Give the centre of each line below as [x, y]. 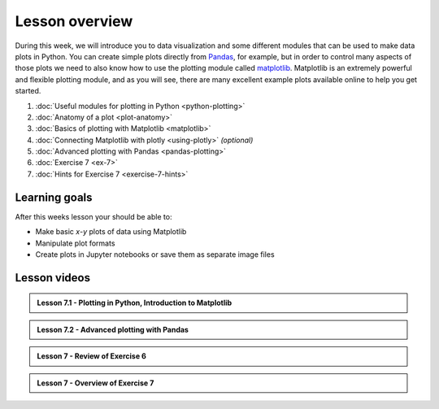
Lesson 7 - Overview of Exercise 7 [96, 383]
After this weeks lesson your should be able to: [93, 216]
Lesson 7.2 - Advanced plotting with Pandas [113, 329]
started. [28, 91]
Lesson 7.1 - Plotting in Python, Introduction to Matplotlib [135, 303]
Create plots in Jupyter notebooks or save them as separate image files [155, 254]
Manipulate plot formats [75, 243]
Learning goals [54, 197]
